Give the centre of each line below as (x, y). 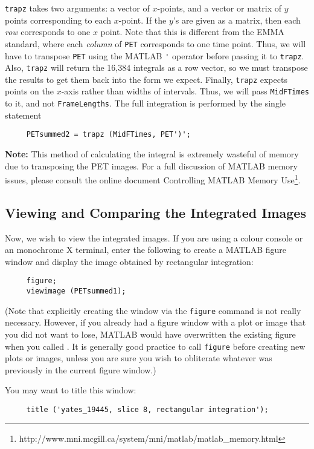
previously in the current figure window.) (81, 369)
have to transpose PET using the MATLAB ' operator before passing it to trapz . (155, 55)
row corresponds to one (48, 32)
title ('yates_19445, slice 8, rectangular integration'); (147, 410)
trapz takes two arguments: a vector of (77, 8)
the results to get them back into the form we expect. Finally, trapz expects (146, 79)
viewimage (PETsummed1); (76, 291)
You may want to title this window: (71, 390)
